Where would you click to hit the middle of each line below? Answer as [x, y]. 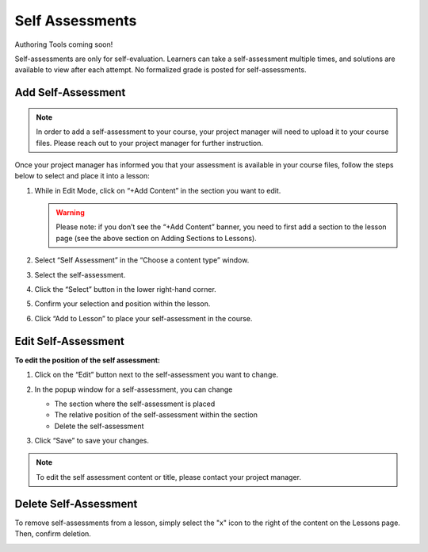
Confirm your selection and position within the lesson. [122, 304]
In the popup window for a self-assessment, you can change [134, 389]
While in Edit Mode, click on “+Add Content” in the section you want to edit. [158, 190]
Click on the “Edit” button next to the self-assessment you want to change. [157, 375]
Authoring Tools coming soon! [64, 44]
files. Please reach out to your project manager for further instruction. [150, 143]
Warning [70, 213]
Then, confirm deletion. [53, 534]
